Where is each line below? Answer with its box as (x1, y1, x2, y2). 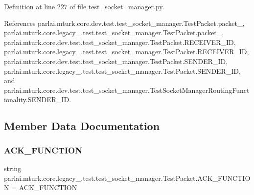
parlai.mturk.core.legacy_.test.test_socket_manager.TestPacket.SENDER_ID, (4, 65, 241, 76)
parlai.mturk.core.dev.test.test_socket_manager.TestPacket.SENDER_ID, (4, 56, 228, 66)
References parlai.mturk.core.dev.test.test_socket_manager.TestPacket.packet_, (4, 18, 245, 28)
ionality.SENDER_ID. (4, 94, 71, 105)
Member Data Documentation (4, 118, 160, 133)
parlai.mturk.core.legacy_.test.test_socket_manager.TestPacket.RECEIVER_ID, (4, 46, 249, 57)
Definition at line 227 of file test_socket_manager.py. (4, 1, 164, 11)
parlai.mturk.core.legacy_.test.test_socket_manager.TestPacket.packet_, (4, 27, 224, 38)
